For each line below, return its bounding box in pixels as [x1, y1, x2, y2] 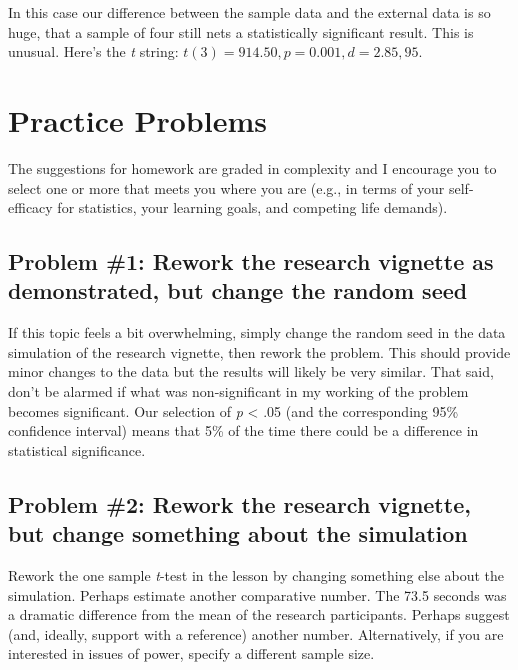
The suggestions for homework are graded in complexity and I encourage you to [8, 157, 497, 178]
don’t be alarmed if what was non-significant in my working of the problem [8, 381, 469, 402]
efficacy [8, 197, 53, 218]
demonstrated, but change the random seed [8, 275, 468, 306]
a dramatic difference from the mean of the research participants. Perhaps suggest [8, 604, 510, 625]
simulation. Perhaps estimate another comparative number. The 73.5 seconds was [8, 584, 507, 605]
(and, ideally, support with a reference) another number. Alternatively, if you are [8, 623, 504, 644]
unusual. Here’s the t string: [8, 41, 179, 62]
